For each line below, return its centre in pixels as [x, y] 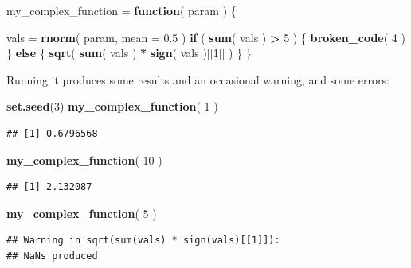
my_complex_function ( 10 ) [84, 159]
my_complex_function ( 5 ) [82, 213]
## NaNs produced [52, 256]
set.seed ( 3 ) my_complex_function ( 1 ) [112, 106]
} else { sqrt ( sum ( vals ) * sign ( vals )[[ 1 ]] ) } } [129, 53]
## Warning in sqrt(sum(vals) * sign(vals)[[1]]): [143, 241]
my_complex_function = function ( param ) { [121, 10]
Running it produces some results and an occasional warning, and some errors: [198, 79]
